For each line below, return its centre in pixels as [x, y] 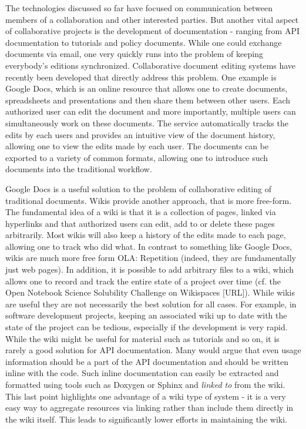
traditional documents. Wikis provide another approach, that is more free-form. [149, 200]
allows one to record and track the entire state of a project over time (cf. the [143, 281]
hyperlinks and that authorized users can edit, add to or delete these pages [140, 223]
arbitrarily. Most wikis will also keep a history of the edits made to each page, [146, 235]
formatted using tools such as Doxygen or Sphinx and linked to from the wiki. [145, 384]
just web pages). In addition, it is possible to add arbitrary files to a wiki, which [149, 269]
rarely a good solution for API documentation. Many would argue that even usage [153, 350]
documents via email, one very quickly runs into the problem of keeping [134, 54]
